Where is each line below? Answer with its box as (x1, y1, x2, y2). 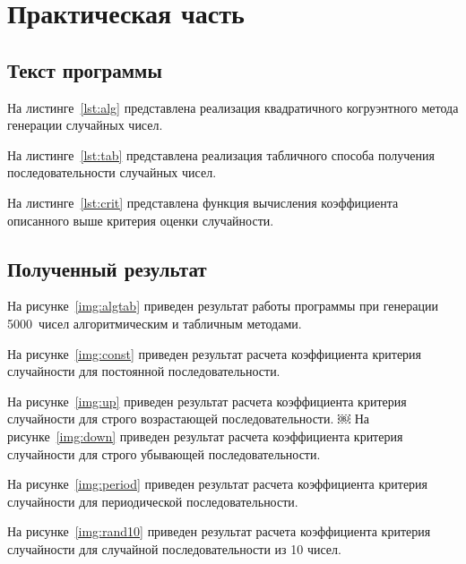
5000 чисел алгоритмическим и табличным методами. (7, 313, 302, 332)
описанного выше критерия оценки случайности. (7, 210, 274, 229)
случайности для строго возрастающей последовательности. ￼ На (7, 409, 370, 428)
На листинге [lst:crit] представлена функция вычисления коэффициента (7, 192, 399, 211)
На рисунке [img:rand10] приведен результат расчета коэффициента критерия (7, 522, 431, 541)
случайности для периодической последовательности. (7, 491, 298, 510)
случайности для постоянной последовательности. (7, 362, 280, 380)
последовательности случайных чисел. (7, 163, 217, 182)
